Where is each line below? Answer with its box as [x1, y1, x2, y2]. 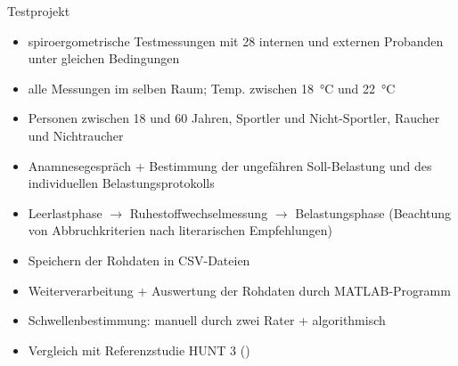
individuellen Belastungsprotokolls [28, 174, 215, 192]
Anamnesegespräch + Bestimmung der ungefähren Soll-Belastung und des [28, 156, 432, 175]
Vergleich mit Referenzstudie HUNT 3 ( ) [28, 340, 250, 359]
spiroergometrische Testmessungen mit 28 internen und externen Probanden [28, 31, 444, 50]
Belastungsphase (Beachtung [295, 203, 452, 222]
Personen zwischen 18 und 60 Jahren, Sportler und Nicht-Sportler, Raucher [28, 109, 440, 127]
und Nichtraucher [28, 126, 124, 144]
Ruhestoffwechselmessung [129, 203, 268, 222]
